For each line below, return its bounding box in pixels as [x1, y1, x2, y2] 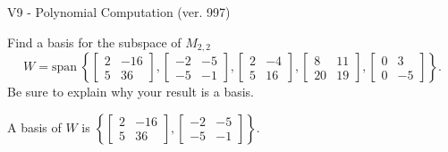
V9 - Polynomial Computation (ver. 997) [7, 3, 231, 21]
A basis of [7, 117, 62, 136]
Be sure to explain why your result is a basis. [7, 82, 255, 101]
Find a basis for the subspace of [7, 32, 182, 51]
